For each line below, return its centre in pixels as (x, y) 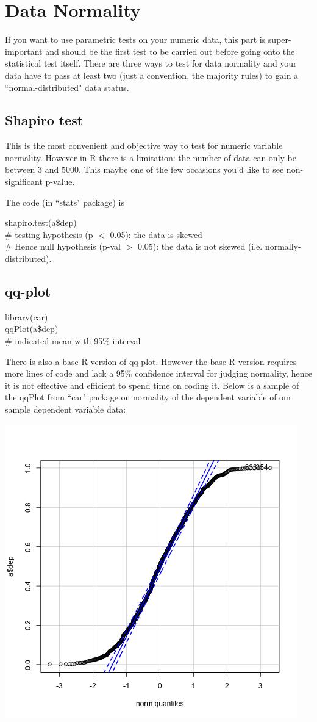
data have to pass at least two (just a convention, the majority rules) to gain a (152, 75)
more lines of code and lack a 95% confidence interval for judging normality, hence (158, 373)
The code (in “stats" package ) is (65, 202)
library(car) (27, 316)
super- (280, 39)
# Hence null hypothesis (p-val (63, 246)
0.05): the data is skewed (156, 234)
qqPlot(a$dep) (32, 329)
